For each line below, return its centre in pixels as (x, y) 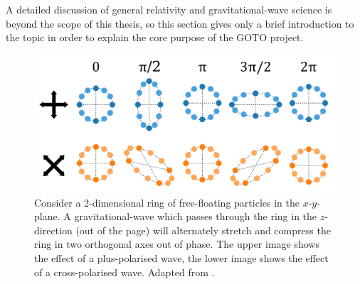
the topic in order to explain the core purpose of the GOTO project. (155, 37)
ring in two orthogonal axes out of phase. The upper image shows (177, 244)
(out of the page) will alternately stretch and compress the (203, 230)
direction (53, 230)
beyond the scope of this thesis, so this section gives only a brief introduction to (180, 23)
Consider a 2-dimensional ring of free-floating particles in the (167, 202)
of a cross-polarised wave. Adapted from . (125, 272)
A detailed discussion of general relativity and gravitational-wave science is (169, 9)
